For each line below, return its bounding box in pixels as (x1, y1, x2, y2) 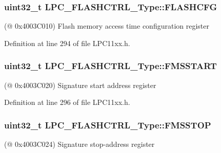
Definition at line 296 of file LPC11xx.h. (4, 97, 130, 107)
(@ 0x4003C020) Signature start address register (4, 79, 156, 90)
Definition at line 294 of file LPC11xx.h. (4, 37, 130, 48)
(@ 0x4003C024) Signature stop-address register (4, 139, 155, 149)
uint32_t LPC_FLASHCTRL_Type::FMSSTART (4, 59, 217, 72)
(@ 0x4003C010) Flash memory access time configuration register (4, 20, 210, 31)
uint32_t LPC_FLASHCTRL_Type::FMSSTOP (4, 118, 211, 131)
